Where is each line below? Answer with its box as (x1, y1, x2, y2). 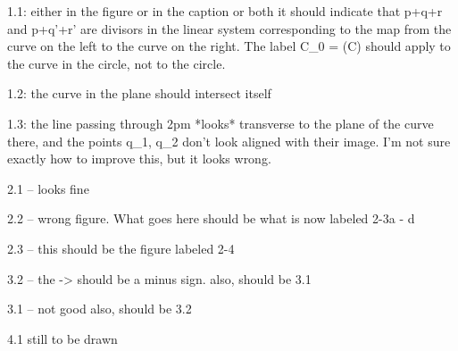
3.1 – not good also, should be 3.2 (7, 299, 192, 318)
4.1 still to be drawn (7, 329, 118, 347)
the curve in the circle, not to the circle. (7, 54, 226, 72)
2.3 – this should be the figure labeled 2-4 (7, 238, 235, 257)
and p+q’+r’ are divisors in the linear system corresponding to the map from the (7, 19, 452, 38)
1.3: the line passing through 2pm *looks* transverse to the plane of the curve (7, 113, 434, 132)
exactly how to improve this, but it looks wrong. (7, 149, 271, 168)
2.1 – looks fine (7, 179, 89, 197)
